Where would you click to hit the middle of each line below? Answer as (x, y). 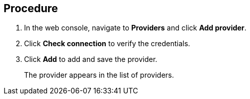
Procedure (31, 8)
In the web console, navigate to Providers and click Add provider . (135, 28)
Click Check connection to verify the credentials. (107, 44)
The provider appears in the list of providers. (99, 75)
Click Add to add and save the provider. (91, 59)
